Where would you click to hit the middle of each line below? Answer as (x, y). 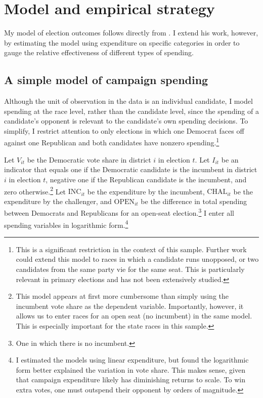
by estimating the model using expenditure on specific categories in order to (122, 42)
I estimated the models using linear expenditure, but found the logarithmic (132, 360)
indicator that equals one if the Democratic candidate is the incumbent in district (131, 169)
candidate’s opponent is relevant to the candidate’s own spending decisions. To (126, 121)
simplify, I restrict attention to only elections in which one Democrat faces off (124, 130)
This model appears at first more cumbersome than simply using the (122, 296)
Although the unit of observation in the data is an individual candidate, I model (128, 101)
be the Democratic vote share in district (89, 159)
